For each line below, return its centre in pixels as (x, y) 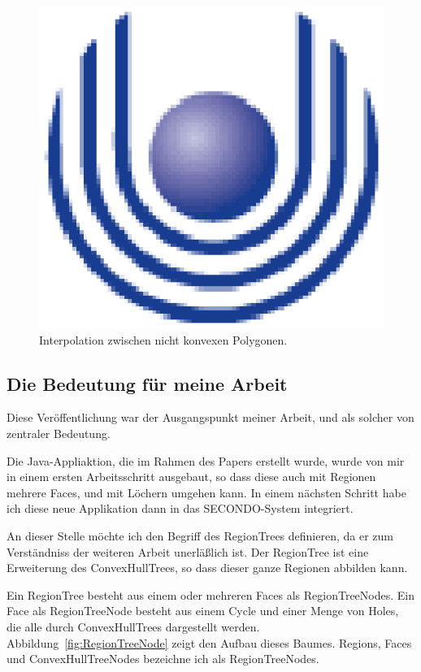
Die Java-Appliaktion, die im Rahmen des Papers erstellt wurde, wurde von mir (206, 460)
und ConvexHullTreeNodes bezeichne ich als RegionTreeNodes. (163, 659)
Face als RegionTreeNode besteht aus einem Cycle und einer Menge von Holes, (203, 611)
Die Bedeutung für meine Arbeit (147, 383)
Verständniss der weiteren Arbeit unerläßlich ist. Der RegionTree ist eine (188, 551)
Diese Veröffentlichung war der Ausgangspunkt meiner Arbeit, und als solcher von (210, 417)
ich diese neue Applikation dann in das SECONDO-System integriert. (180, 508)
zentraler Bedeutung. (59, 434)
